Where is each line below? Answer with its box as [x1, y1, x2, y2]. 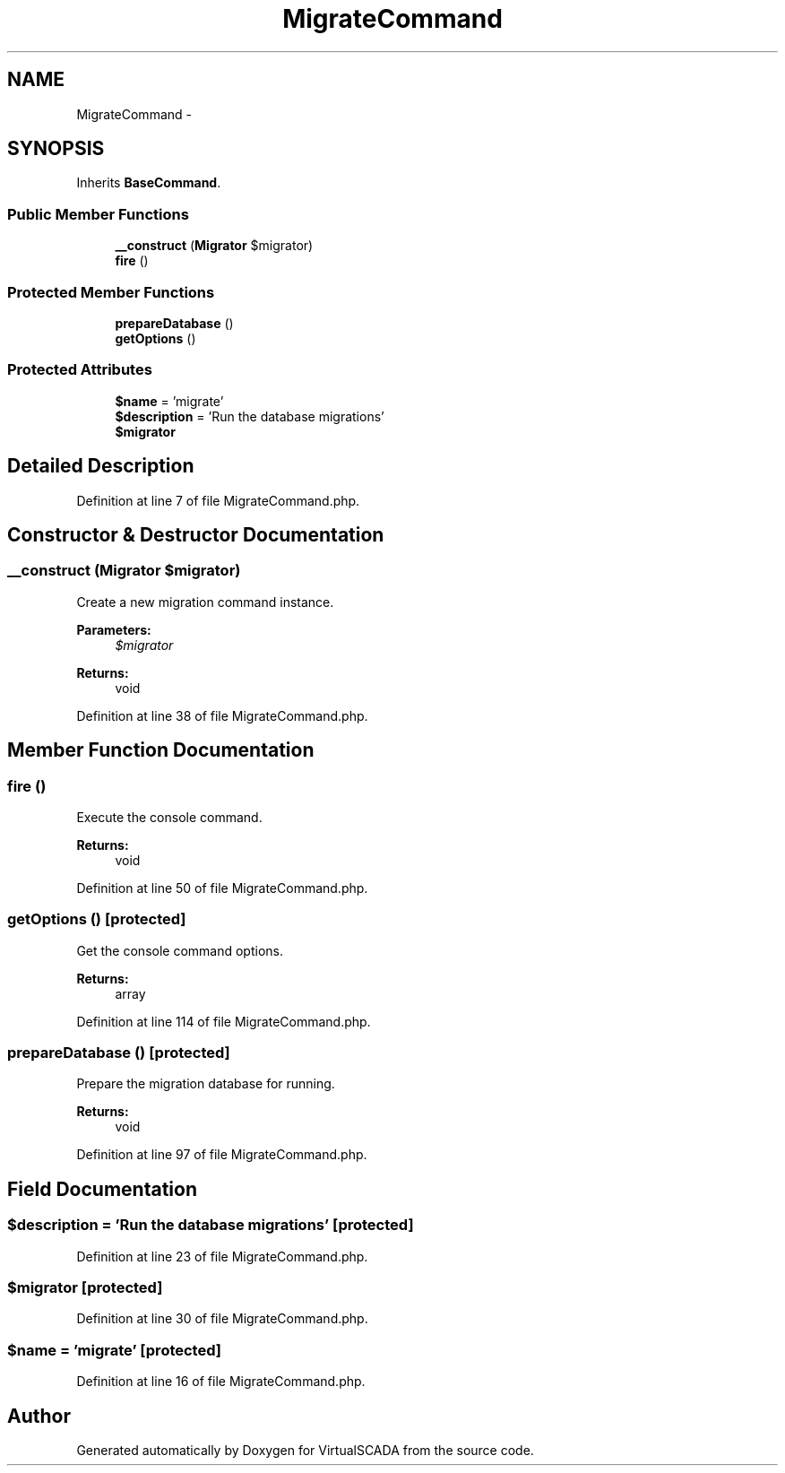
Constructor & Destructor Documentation [7, 523, 384, 546]
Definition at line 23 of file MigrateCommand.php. [76, 1248, 368, 1264]
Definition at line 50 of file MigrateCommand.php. [76, 879, 368, 896]
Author [7, 1404, 71, 1427]
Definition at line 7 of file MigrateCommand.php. [76, 492, 360, 508]
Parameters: [76, 621, 151, 637]
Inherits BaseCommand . [76, 175, 221, 191]
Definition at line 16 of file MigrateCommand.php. [76, 1373, 366, 1390]
